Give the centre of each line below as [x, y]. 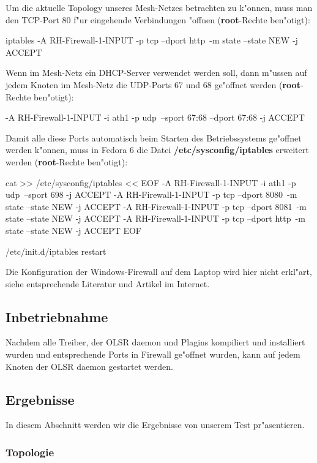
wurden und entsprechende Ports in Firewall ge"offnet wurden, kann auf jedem [153, 354]
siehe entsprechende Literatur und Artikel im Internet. [108, 283]
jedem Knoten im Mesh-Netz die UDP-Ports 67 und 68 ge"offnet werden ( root [153, 84]
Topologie [30, 452]
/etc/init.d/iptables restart [56, 251]
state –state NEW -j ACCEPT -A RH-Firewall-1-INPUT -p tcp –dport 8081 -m [156, 206]
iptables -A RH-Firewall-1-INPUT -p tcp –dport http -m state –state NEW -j [152, 40]
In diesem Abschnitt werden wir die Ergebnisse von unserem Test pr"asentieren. [155, 425]
